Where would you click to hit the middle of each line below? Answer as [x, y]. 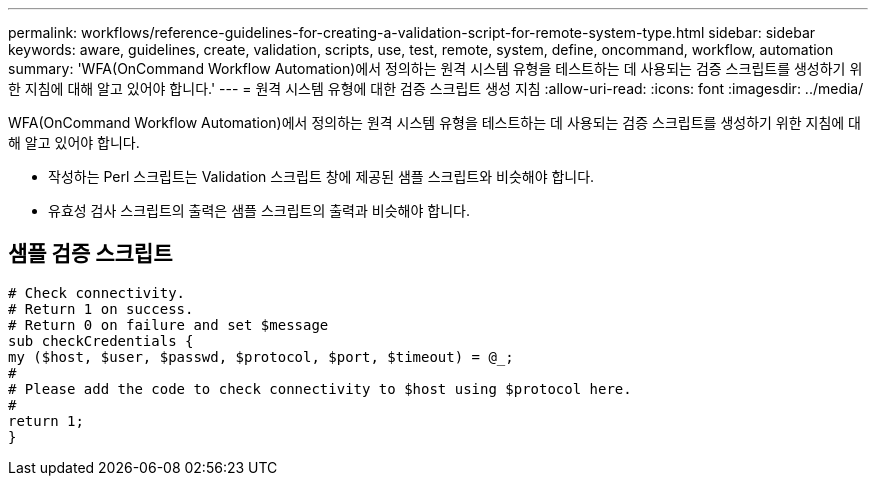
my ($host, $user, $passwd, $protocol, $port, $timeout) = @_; [261, 356]
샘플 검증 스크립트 [90, 254]
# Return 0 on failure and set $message [168, 324]
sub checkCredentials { [101, 340]
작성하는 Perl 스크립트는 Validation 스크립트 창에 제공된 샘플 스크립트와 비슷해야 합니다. [321, 176]
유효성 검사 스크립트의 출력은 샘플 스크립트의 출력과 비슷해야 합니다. [259, 210]
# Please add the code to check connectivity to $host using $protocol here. [320, 388]
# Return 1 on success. [101, 308]
